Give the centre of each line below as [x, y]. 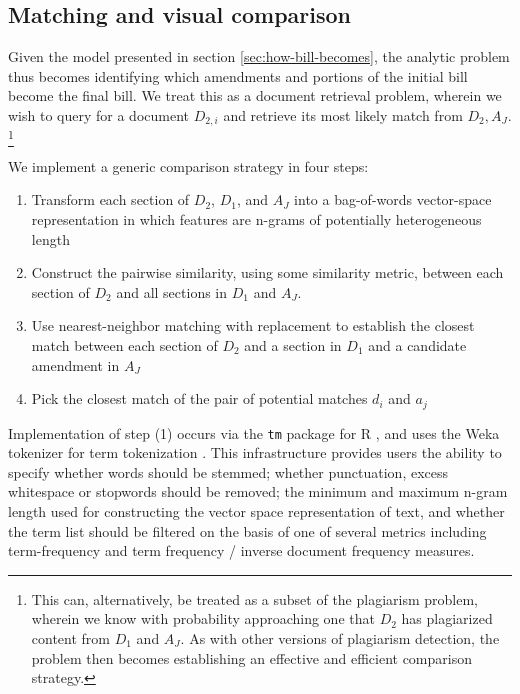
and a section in [293, 344]
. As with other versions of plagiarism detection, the [340, 637]
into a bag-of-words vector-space [393, 199]
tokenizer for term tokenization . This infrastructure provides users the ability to [255, 452]
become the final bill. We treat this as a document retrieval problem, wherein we [255, 95]
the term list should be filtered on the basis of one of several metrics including [247, 530]
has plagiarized [447, 618]
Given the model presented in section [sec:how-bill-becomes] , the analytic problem [259, 56]
